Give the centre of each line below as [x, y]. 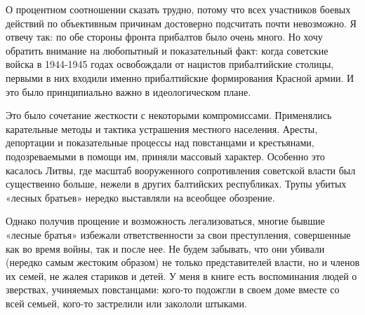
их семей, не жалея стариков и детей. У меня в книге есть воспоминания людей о [181, 275]
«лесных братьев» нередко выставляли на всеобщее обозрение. [140, 197]
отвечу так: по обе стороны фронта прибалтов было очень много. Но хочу [164, 37]
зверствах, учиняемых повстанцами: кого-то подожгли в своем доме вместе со [173, 289]
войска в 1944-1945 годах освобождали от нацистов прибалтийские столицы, [170, 64]
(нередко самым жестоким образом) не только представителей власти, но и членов [182, 262]
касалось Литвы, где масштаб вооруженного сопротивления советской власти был [181, 170]
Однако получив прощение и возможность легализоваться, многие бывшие [165, 221]
